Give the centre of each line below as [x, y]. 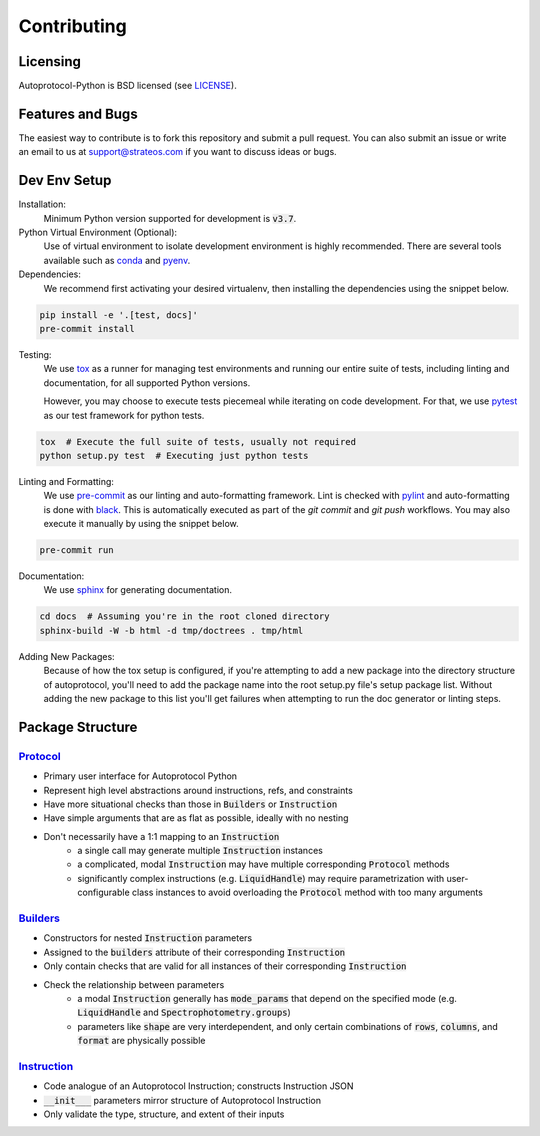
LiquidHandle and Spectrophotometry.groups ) [184, 1012]
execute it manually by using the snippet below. [141, 524]
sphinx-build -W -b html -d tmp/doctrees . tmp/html [171, 630]
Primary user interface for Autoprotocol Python [140, 776]
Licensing [50, 61]
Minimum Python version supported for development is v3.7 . [170, 218]
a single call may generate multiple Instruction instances [200, 851]
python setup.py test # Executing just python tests [174, 455]
